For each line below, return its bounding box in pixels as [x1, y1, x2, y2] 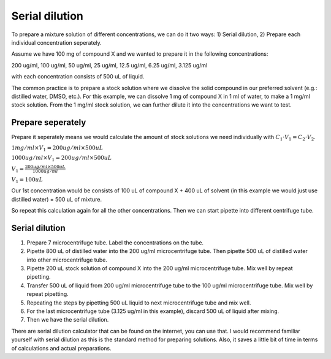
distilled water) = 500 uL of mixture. [11, 195, 102, 203]
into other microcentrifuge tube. [26, 256, 107, 263]
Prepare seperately [11, 117, 86, 128]
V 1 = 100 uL [11, 176, 44, 185]
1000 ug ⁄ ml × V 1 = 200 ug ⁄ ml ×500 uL [11, 154, 112, 163]
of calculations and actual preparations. [11, 344, 112, 352]
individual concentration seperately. [11, 39, 102, 46]
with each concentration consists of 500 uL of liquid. [11, 73, 145, 80]
